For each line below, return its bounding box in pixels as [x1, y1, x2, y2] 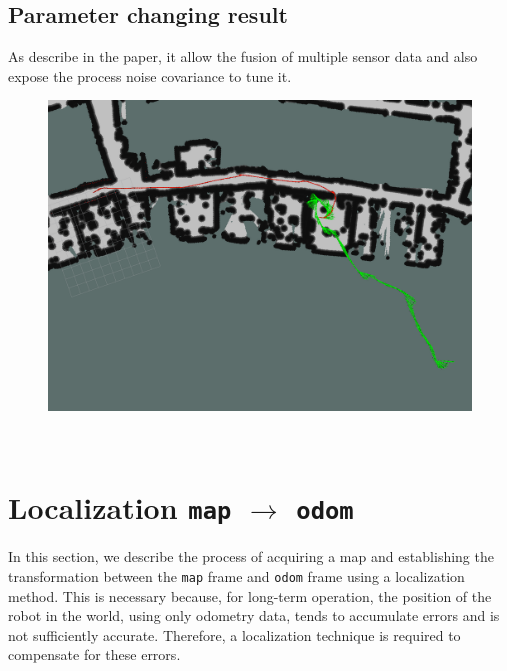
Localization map [8, 487, 232, 528]
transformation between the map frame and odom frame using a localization [8, 565, 465, 586]
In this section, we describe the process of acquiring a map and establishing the [8, 546, 494, 567]
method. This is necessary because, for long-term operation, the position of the [8, 585, 492, 606]
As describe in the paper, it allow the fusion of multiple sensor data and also [8, 46, 478, 67]
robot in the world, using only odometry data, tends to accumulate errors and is [8, 605, 500, 626]
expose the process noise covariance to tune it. [8, 65, 292, 86]
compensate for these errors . [8, 644, 181, 665]
